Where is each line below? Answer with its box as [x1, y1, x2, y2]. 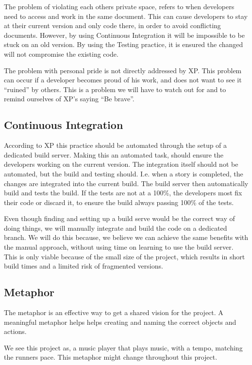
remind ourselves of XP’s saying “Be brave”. [4, 94, 134, 104]
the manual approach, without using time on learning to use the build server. [4, 242, 234, 252]
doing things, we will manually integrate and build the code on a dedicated [4, 222, 227, 233]
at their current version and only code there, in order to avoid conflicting [4, 20, 221, 31]
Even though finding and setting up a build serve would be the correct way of [4, 213, 235, 223]
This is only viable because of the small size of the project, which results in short [4, 251, 245, 261]
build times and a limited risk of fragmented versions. [4, 261, 163, 271]
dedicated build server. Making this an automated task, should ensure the [4, 149, 224, 159]
